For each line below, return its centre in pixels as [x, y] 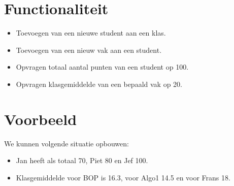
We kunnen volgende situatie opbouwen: [66, 143]
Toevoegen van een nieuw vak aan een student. [89, 50]
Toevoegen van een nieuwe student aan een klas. [91, 33]
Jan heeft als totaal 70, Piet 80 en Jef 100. [82, 160]
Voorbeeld [41, 119]
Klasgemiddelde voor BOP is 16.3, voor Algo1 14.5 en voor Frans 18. [123, 177]
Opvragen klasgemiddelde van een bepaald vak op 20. [99, 84]
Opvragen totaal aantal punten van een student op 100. [102, 67]
